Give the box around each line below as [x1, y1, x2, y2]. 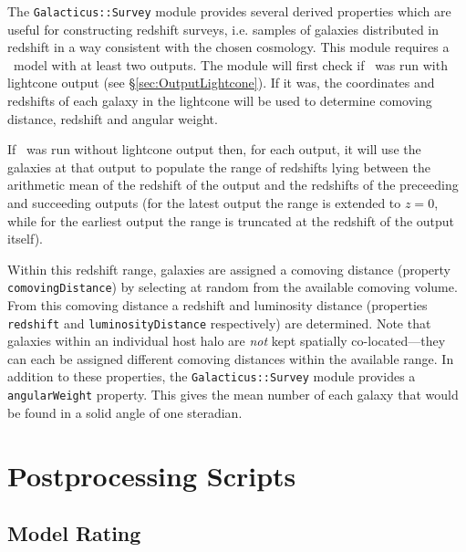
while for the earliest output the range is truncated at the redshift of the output [7, 211, 455, 230]
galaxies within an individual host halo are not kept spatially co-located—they [7, 331, 446, 350]
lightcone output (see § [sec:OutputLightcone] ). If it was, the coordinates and [7, 73, 435, 92]
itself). [7, 229, 43, 248]
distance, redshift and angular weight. [7, 109, 218, 128]
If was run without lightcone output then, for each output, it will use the [7, 140, 421, 159]
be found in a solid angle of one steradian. [7, 402, 243, 422]
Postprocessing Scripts [7, 456, 296, 494]
